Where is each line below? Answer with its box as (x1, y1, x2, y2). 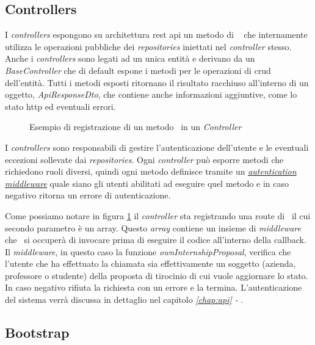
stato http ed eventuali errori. (5, 100, 116, 112)
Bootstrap (5, 323, 70, 342)
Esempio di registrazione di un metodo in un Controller (29, 120, 242, 133)
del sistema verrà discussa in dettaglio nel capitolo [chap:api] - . (5, 293, 244, 306)
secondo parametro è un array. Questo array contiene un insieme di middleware (5, 221, 301, 234)
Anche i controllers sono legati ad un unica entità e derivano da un (5, 52, 255, 65)
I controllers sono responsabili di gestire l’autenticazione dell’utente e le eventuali (5, 140, 309, 153)
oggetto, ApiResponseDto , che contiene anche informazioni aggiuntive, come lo (5, 88, 297, 101)
